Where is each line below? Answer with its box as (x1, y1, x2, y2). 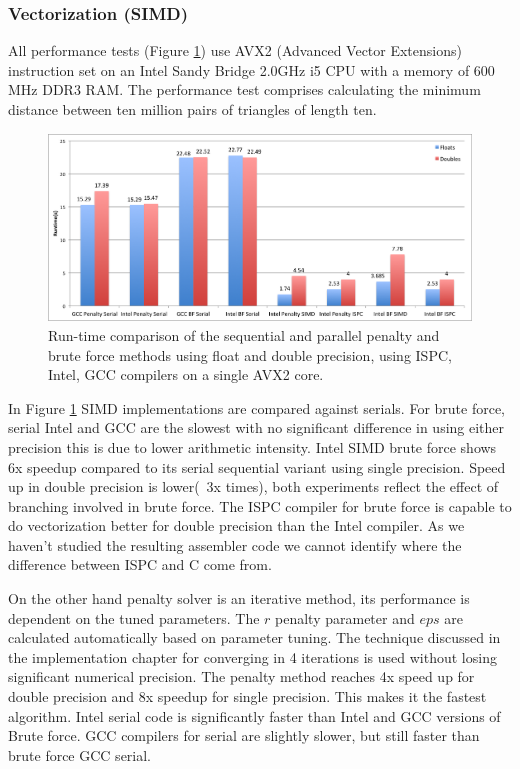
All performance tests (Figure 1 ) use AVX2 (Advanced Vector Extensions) (8, 40, 462, 61)
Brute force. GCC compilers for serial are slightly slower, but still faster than (8, 725, 480, 746)
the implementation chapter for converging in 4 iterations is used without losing (8, 646, 497, 667)
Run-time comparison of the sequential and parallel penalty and (48, 324, 440, 345)
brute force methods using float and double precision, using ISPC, (48, 344, 452, 365)
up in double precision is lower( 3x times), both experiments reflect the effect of (8, 476, 499, 497)
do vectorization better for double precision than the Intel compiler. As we (8, 515, 465, 536)
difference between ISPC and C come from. (8, 554, 272, 575)
